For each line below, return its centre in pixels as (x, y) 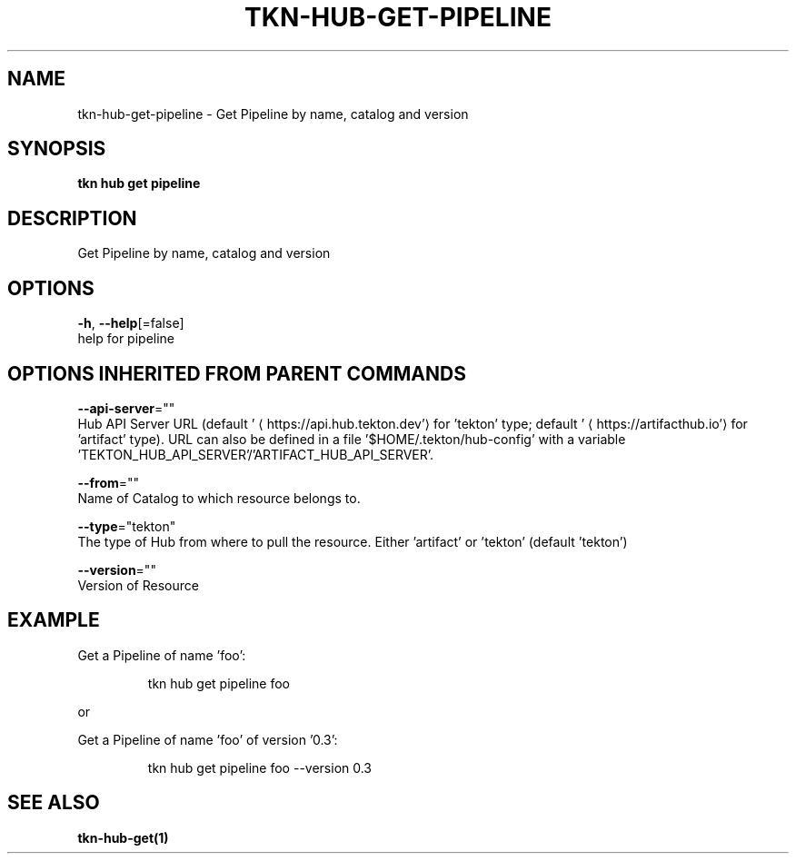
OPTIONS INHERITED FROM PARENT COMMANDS (237, 373)
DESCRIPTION (72, 218)
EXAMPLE (54, 620)
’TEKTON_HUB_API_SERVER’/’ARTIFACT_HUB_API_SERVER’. (256, 454)
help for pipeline (126, 339)
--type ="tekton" (127, 526)
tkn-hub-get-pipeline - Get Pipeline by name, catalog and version (273, 114)
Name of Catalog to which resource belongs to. (219, 498)
